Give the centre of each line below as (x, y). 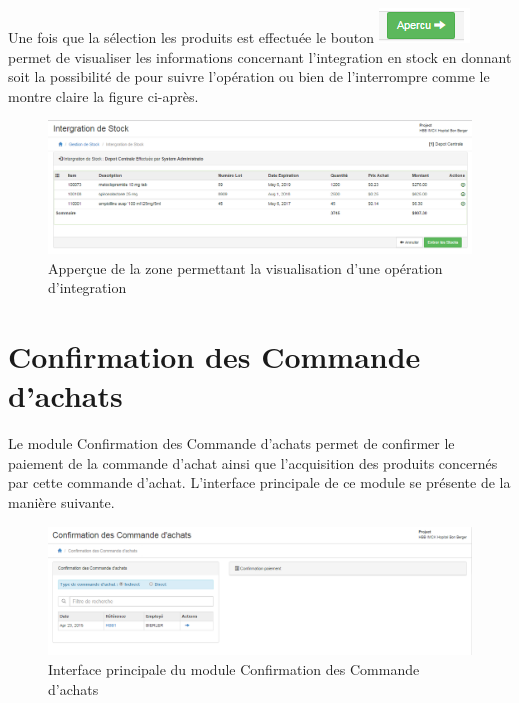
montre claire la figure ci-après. (103, 95)
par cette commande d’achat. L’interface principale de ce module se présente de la (259, 482)
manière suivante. (61, 501)
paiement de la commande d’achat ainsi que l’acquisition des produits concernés (253, 462)
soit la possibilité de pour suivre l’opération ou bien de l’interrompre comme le (249, 76)
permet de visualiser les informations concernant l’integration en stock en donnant (260, 56)
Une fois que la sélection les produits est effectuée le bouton (191, 37)
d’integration (87, 287)
